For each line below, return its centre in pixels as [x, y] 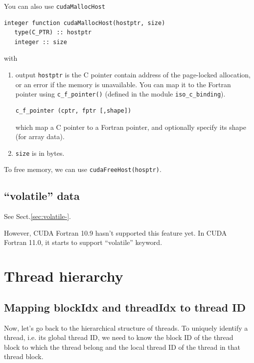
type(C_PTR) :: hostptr [53, 33]
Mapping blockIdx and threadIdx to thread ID [125, 307]
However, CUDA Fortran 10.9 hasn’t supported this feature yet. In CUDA [115, 232]
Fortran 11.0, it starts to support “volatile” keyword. [83, 242]
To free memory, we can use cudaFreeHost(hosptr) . [83, 169]
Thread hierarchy [64, 276]
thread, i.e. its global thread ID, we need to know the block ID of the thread [119, 337]
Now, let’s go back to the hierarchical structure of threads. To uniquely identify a [126, 327]
